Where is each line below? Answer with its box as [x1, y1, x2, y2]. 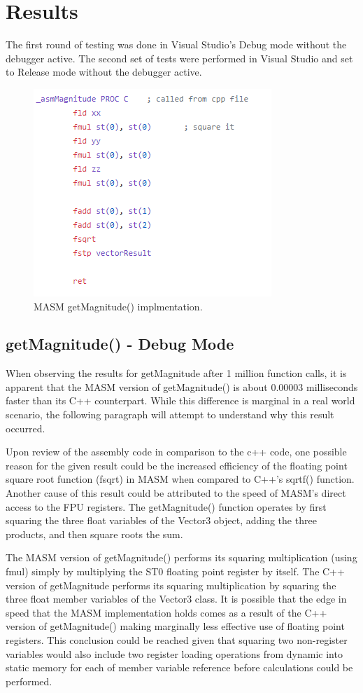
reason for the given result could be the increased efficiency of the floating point [6, 458, 348, 472]
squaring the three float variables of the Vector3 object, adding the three [6, 513, 317, 528]
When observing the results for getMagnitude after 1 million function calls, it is [6, 366, 347, 380]
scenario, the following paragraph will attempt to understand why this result [6, 407, 334, 422]
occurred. [6, 420, 45, 435]
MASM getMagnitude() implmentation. [34, 299, 203, 313]
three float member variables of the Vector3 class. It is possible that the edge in [6, 591, 347, 606]
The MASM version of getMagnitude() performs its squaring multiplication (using [6, 550, 357, 565]
